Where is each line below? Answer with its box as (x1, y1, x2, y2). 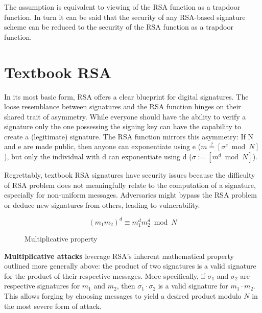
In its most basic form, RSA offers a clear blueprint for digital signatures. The (4, 91, 249, 102)
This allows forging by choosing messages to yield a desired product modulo (4, 291, 242, 301)
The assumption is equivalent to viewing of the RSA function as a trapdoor (4, 2, 241, 12)
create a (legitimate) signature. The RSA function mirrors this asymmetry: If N (4, 131, 253, 141)
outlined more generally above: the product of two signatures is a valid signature (4, 260, 256, 271)
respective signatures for (4, 280, 80, 291)
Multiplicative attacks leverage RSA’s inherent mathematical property (4, 250, 234, 261)
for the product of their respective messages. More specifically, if (4, 270, 205, 281)
